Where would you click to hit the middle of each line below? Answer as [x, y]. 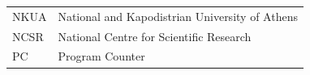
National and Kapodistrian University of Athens [178, 16]
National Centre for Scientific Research [155, 36]
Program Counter [101, 56]
